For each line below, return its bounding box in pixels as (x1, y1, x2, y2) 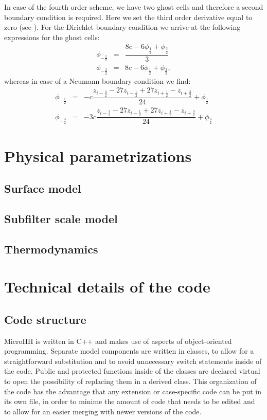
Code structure (4, 311, 86, 327)
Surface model (4, 180, 81, 196)
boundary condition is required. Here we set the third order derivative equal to (4, 11, 253, 22)
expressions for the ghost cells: (4, 31, 100, 42)
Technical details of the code (4, 276, 210, 297)
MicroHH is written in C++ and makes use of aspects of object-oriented (4, 335, 232, 346)
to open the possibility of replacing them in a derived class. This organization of (4, 376, 257, 387)
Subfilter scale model (4, 210, 118, 226)
